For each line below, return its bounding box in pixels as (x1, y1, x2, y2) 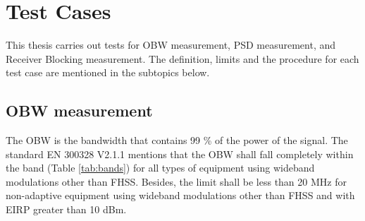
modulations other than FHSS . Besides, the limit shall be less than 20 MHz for (6, 174, 347, 189)
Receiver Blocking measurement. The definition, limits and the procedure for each (6, 51, 359, 66)
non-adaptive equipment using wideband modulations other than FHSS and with (6, 188, 355, 203)
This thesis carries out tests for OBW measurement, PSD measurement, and (6, 37, 336, 52)
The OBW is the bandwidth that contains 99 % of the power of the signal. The (6, 133, 348, 148)
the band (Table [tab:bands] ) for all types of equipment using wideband (6, 160, 315, 175)
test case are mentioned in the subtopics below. (6, 65, 210, 80)
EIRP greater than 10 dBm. (6, 202, 127, 217)
